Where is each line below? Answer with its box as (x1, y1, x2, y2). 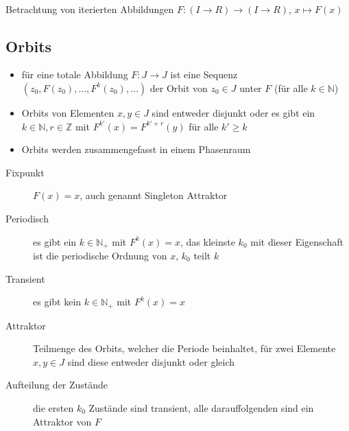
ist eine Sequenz (170, 67, 238, 82)
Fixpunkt (5, 165, 45, 179)
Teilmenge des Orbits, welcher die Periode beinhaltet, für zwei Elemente (33, 341, 336, 356)
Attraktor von (33, 414, 92, 428)
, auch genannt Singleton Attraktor (80, 188, 228, 202)
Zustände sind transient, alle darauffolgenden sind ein (88, 401, 314, 415)
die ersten (33, 401, 74, 415)
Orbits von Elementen (21, 105, 115, 119)
